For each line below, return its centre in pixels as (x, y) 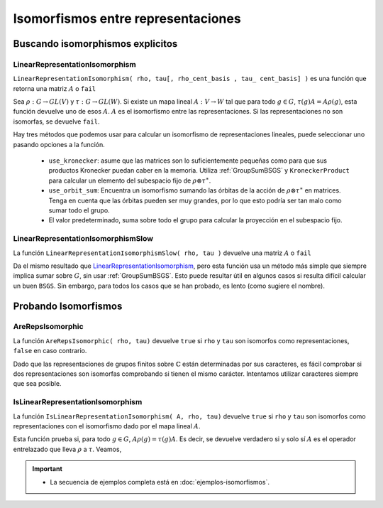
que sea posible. (37, 384)
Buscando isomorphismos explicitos (95, 44)
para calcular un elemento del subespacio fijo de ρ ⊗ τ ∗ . (130, 180)
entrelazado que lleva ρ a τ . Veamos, (67, 449)
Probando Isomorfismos (68, 306)
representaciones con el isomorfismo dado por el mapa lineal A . (107, 426)
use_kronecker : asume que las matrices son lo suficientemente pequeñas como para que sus (188, 161)
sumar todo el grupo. (79, 210)
